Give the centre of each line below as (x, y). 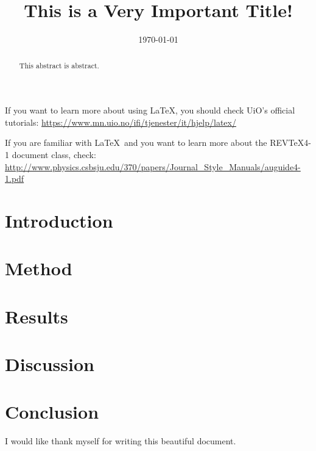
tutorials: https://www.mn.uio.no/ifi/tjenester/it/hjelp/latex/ (121, 122)
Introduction (59, 220)
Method (39, 268)
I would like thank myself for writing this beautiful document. (121, 441)
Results (37, 316)
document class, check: (54, 154)
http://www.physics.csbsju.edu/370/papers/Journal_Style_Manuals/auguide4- (153, 166)
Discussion (50, 364)
